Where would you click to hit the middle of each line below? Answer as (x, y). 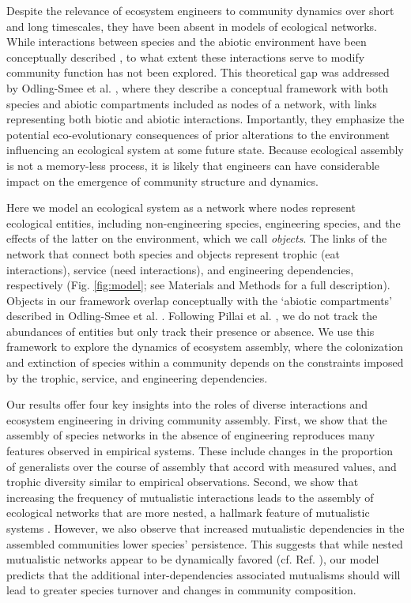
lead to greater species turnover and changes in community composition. (181, 590)
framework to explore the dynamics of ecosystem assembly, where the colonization (205, 347)
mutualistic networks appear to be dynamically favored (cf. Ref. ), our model (193, 559)
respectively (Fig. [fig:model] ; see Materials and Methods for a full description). (198, 285)
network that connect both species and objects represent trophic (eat (173, 253)
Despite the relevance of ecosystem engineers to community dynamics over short (200, 10)
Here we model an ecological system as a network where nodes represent (181, 207)
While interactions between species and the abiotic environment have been (187, 41)
